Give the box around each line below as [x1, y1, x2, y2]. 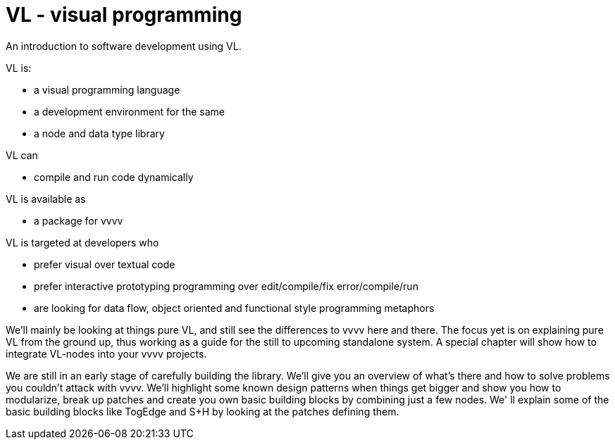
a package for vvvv [34, 214, 123, 227]
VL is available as [6, 192, 86, 205]
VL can [6, 149, 38, 161]
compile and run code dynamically [34, 170, 194, 183]
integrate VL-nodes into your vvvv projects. [6, 347, 207, 360]
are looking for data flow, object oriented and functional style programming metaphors [34, 301, 435, 314]
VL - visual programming [6, 3, 242, 27]
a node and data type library [34, 127, 165, 139]
